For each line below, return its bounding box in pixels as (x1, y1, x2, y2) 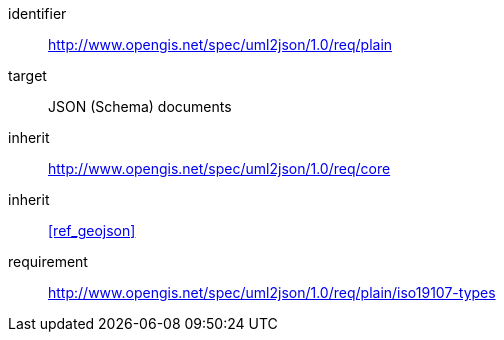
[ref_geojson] (48, 222, 136, 239)
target (8, 67, 47, 84)
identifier (8, 5, 67, 22)
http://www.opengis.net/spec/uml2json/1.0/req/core (48, 160, 391, 177)
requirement (8, 253, 88, 270)
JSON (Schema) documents (48, 98, 232, 115)
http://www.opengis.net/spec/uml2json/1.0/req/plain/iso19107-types (48, 284, 496, 301)
